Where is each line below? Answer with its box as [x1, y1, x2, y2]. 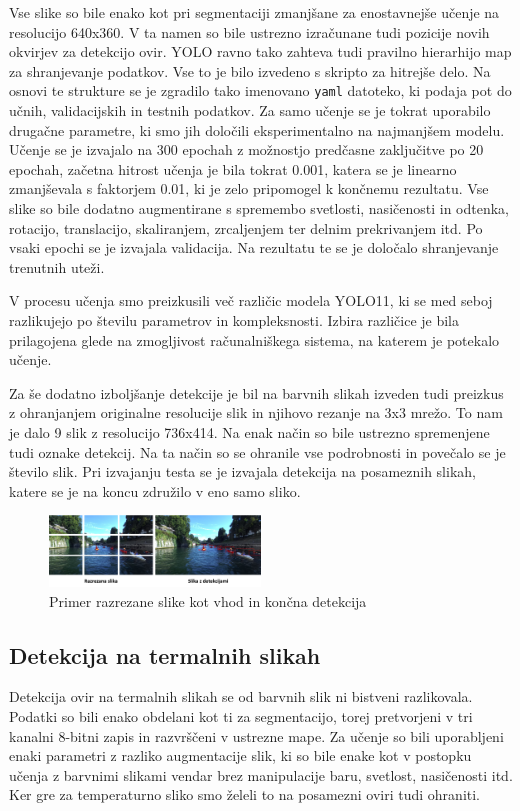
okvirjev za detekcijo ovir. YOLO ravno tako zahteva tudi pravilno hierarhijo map [9, 41, 512, 62]
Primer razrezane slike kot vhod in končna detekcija [49, 590, 367, 611]
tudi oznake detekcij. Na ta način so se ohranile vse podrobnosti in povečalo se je [9, 441, 506, 462]
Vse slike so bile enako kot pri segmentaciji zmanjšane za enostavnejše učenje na [9, 2, 500, 22]
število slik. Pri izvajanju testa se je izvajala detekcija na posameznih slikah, [9, 461, 476, 482]
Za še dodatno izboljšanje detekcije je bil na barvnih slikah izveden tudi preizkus [9, 382, 504, 403]
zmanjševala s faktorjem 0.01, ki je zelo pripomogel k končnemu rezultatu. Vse [9, 178, 489, 199]
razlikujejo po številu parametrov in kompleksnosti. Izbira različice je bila [9, 309, 460, 330]
